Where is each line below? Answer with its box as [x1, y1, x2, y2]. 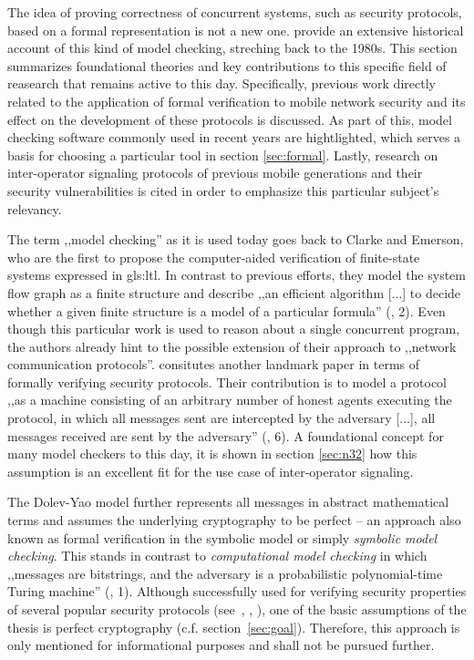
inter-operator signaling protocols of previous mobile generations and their [7, 163, 423, 182]
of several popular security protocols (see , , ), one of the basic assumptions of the [7, 600, 467, 618]
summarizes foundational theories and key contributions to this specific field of [7, 56, 447, 75]
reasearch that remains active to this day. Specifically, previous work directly [7, 74, 436, 93]
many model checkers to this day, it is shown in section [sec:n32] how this [7, 444, 417, 463]
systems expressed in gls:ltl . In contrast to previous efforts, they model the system [7, 265, 467, 284]
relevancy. [7, 199, 62, 218]
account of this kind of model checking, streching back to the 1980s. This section [7, 38, 458, 57]
